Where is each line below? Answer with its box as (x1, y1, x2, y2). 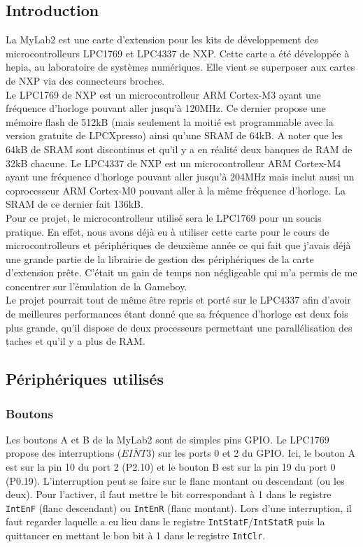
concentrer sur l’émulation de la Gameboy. (6, 278, 187, 293)
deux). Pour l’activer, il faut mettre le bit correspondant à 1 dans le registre (6, 487, 332, 502)
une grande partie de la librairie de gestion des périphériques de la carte (6, 251, 314, 266)
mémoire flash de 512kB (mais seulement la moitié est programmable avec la (6, 114, 334, 129)
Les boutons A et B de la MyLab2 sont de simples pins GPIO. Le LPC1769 (6, 432, 329, 446)
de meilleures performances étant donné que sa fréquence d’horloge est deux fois (6, 306, 348, 321)
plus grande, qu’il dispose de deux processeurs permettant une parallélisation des (6, 320, 353, 334)
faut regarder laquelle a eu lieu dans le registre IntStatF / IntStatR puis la (6, 514, 325, 529)
